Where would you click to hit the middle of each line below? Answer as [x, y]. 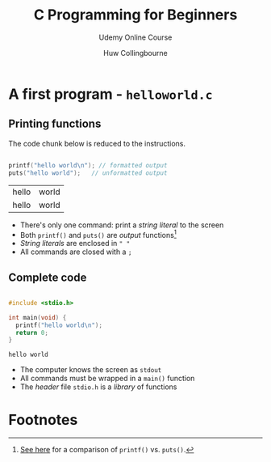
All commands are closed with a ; [76, 252]
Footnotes [43, 420]
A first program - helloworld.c [110, 94]
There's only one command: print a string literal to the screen [122, 225]
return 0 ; [32, 333]
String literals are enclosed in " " [75, 244]
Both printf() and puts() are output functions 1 [98, 234]
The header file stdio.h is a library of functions [98, 387]
